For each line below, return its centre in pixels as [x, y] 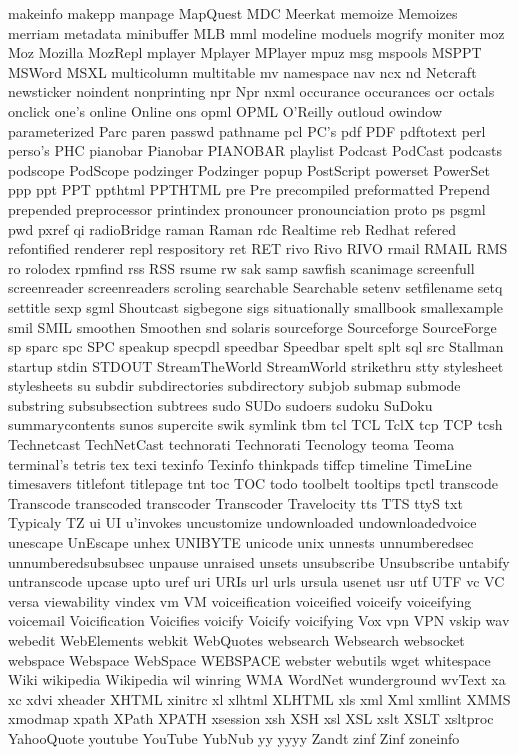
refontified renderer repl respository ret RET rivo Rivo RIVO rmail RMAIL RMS [258, 248]
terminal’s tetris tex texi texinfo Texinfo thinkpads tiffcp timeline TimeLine [240, 463]
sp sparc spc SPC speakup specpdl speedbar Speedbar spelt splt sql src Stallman [256, 346]
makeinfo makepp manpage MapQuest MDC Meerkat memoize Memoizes [233, 13]
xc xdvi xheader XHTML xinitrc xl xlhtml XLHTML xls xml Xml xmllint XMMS [259, 698]
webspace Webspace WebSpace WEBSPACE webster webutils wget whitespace [249, 659]
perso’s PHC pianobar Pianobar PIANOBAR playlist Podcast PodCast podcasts [255, 150]
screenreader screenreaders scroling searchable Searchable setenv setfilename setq [255, 287]
